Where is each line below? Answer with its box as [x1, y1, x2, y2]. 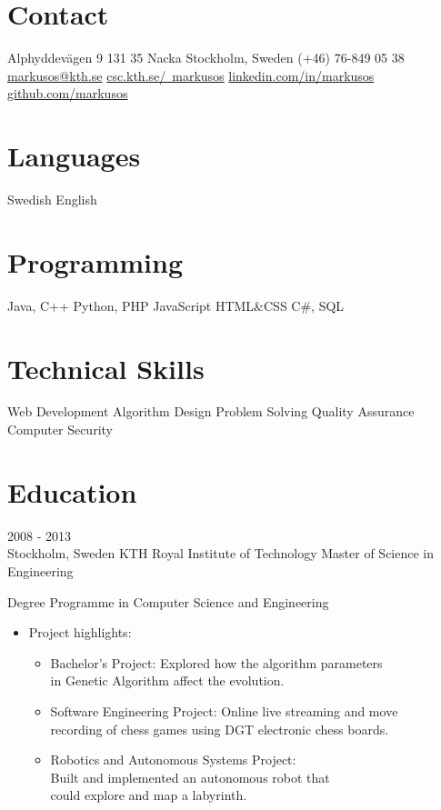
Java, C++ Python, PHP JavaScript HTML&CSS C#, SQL [7, 295, 345, 315]
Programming [7, 243, 183, 280]
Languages [7, 137, 141, 175]
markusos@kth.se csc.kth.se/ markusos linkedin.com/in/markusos [7, 65, 375, 85]
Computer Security [7, 420, 113, 439]
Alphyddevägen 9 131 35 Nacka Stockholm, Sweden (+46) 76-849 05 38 [7, 48, 405, 67]
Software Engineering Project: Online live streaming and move [50, 701, 398, 720]
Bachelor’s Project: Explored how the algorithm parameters [50, 653, 383, 672]
